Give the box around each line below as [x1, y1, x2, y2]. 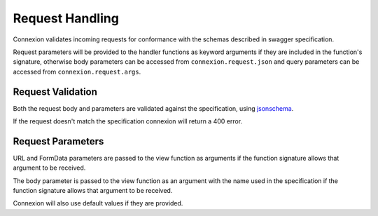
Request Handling [13, 11, 119, 26]
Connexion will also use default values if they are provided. [13, 199, 183, 208]
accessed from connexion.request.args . [13, 67, 141, 76]
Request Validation [13, 86, 98, 97]
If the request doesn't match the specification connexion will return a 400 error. [13, 117, 243, 126]
